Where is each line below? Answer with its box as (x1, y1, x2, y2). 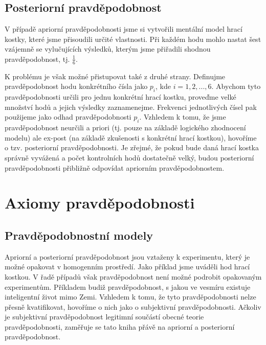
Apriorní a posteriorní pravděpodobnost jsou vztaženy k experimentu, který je (5, 251, 250, 262)
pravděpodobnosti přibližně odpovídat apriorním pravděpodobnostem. (5, 162, 225, 173)
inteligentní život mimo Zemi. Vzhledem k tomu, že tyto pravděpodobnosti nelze (5, 291, 256, 302)
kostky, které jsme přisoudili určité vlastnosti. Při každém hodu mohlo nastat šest (5, 33, 261, 44)
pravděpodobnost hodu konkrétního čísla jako (5, 81, 148, 91)
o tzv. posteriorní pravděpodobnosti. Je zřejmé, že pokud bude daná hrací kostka (5, 142, 259, 153)
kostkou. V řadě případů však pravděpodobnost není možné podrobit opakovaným (5, 271, 262, 282)
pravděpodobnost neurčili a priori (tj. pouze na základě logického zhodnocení (5, 122, 246, 133)
